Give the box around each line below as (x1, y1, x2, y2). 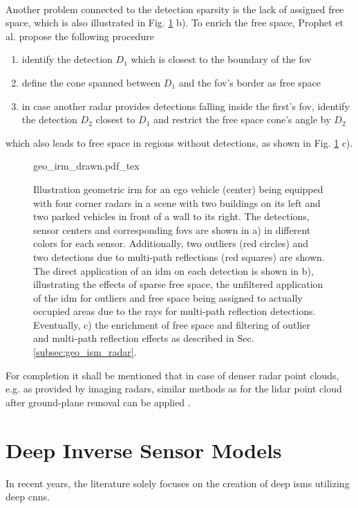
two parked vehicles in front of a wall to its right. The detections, (33, 209, 310, 224)
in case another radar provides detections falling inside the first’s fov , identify (21, 98, 350, 113)
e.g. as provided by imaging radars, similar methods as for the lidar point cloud (6, 381, 342, 396)
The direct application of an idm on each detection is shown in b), (33, 263, 314, 278)
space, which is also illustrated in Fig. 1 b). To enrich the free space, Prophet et (6, 15, 343, 30)
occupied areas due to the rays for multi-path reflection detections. (33, 304, 316, 318)
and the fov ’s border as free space (178, 75, 321, 89)
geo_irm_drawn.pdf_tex (33, 158, 140, 173)
